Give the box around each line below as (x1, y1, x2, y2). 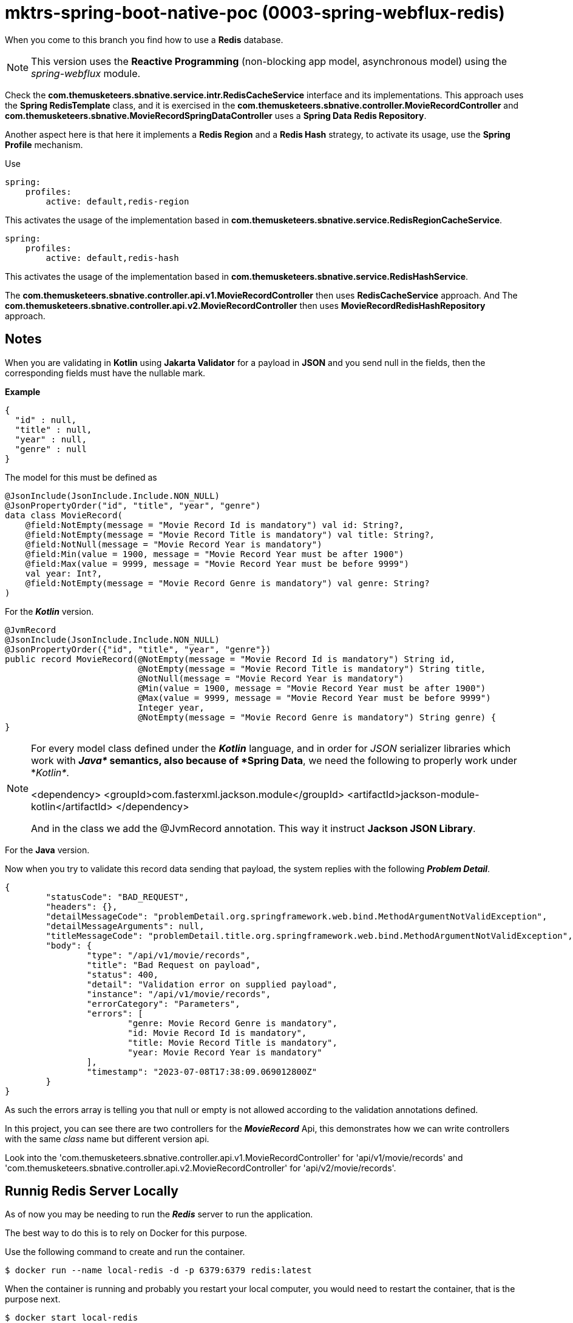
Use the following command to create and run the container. (5, 1247, 245, 1257)
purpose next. (5, 1294, 61, 1305)
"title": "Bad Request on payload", (86, 959, 261, 970)
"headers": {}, (46, 901, 118, 912)
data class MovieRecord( (5, 510, 123, 520)
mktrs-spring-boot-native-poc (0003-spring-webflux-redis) (5, 2, 505, 23)
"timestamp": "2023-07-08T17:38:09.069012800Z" (86, 1066, 317, 1077)
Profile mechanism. (5, 139, 83, 150)
